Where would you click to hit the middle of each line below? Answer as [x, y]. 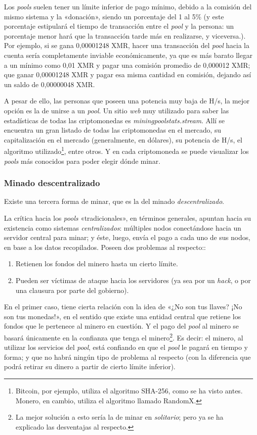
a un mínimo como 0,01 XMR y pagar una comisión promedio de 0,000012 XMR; [127, 65]
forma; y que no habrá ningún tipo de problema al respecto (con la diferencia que [128, 357]
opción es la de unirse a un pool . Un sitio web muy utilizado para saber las [117, 110]
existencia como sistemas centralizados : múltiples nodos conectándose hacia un [123, 227]
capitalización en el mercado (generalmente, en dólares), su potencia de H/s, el [123, 139]
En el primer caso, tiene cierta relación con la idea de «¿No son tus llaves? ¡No [123, 307]
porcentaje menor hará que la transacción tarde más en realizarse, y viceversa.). [125, 35]
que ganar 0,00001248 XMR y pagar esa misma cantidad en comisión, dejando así [128, 74]
